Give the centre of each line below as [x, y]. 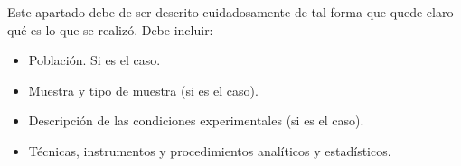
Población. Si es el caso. [94, 60]
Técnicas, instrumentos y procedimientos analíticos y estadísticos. [210, 150]
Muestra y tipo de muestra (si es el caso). [143, 90]
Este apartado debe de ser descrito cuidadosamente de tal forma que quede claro [230, 12]
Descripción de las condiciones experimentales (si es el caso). [196, 120]
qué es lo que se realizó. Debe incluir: [110, 29]
